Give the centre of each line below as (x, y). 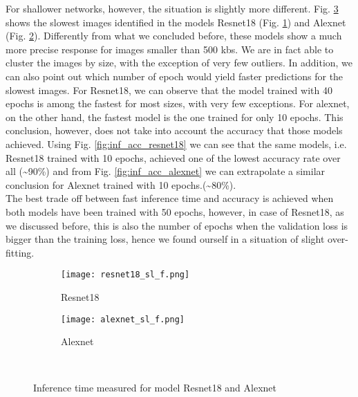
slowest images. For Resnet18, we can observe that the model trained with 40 (169, 90)
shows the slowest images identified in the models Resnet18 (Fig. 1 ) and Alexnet (176, 22)
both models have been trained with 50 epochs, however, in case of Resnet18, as (175, 211)
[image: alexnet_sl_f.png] (123, 319)
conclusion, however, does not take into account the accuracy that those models (174, 130)
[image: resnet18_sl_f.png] (125, 275)
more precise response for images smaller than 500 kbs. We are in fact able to (170, 49)
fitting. (20, 252)
